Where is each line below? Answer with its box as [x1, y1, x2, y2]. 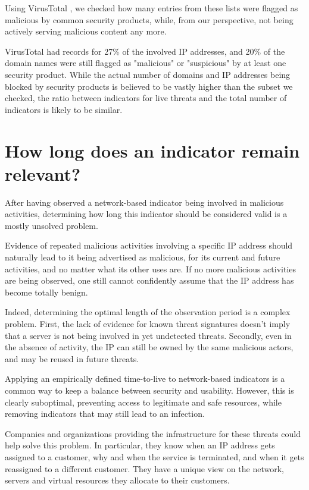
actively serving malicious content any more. [5, 25, 167, 37]
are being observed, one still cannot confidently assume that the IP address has [5, 274, 294, 287]
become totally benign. [5, 285, 88, 298]
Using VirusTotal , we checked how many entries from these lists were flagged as [5, 2, 298, 14]
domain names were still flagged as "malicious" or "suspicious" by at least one [5, 56, 286, 69]
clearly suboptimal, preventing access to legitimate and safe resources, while [5, 395, 282, 408]
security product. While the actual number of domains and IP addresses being [5, 68, 291, 80]
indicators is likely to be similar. [5, 103, 123, 115]
